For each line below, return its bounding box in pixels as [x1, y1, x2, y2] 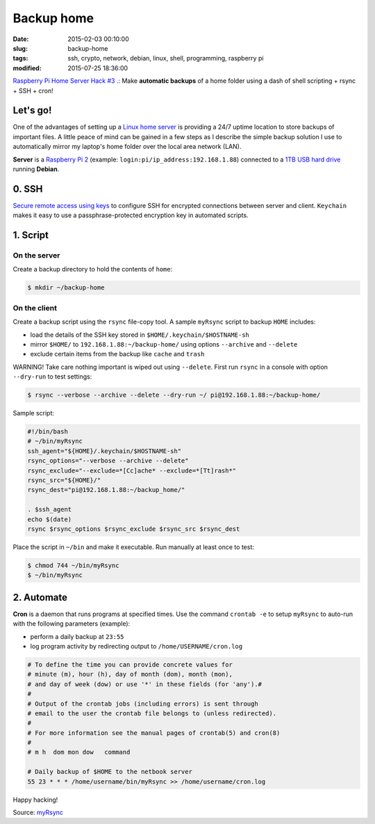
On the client [12, 303, 57, 312]
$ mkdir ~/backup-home [27, 284, 105, 292]
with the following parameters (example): [12, 619, 131, 628]
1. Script [12, 230, 49, 241]
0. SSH [12, 183, 43, 195]
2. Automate [12, 592, 68, 603]
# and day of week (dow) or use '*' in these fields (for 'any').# [27, 680, 262, 688]
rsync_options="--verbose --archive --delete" [27, 457, 189, 465]
